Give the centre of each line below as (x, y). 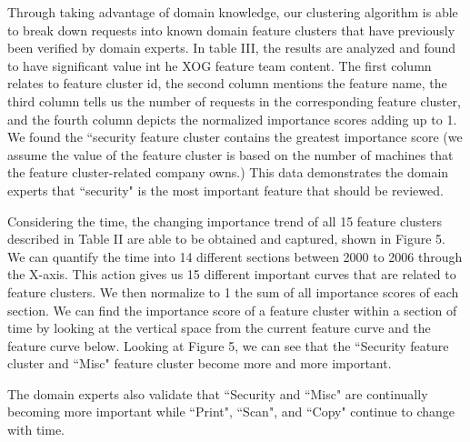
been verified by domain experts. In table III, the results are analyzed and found (232, 48)
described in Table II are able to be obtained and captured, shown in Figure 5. (226, 239)
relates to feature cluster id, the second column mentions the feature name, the (227, 83)
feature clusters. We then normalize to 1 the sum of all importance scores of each (233, 291)
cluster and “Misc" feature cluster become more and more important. (200, 363)
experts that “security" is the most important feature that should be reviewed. (225, 190)
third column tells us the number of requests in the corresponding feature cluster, (234, 100)
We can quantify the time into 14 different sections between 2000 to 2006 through (235, 256)
